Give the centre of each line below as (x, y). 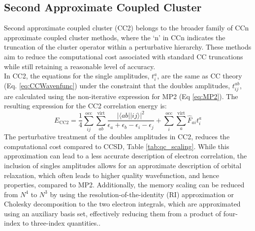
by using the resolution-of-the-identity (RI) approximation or (142, 194)
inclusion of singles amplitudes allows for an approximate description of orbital (123, 165)
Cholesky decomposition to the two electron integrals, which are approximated (122, 204)
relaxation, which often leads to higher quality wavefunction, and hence (112, 175)
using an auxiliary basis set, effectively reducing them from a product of (113, 213)
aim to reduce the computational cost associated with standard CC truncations (124, 56)
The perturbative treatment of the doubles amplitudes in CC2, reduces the (117, 137)
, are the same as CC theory (200, 76)
